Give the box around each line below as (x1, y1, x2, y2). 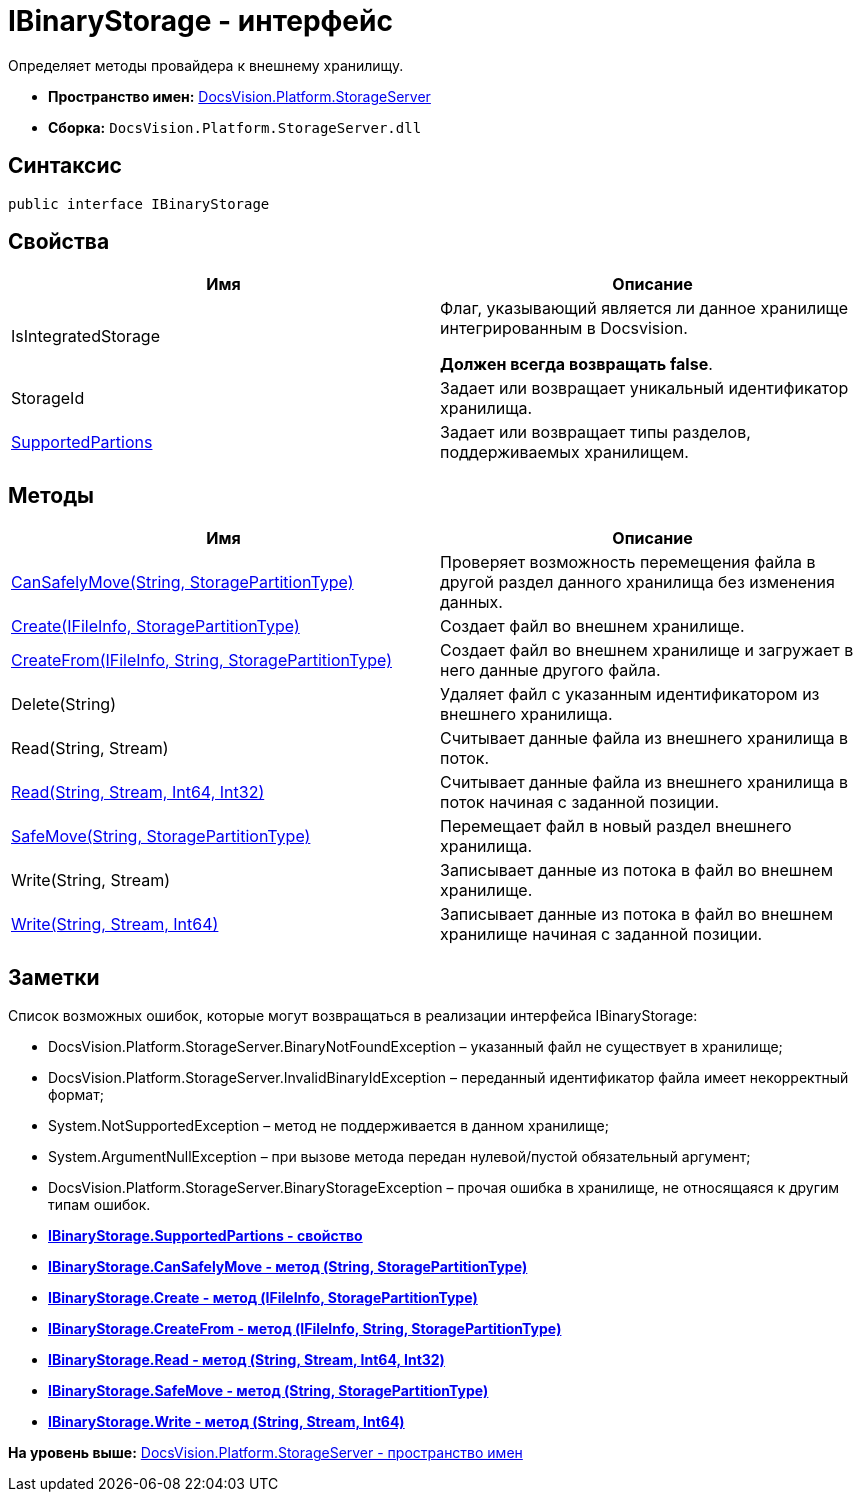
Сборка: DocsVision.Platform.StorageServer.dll (48, 118, 422, 136)
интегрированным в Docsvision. (440, 318, 688, 339)
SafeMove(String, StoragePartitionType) (11, 826, 311, 847)
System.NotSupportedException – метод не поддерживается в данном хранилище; (48, 1117, 609, 1135)
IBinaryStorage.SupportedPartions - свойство (48, 1227, 363, 1245)
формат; (48, 1086, 104, 1104)
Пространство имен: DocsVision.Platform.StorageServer (48, 87, 431, 105)
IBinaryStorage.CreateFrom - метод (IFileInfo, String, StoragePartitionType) (48, 1320, 562, 1338)
